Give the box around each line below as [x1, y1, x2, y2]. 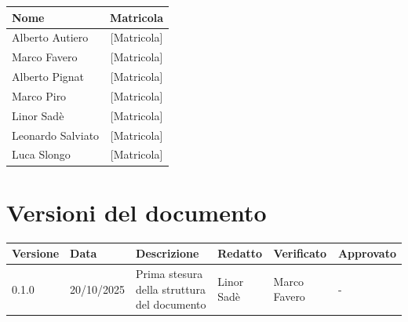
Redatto [217, 245, 263, 262]
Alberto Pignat [12, 68, 85, 85]
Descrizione [136, 245, 199, 262]
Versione [12, 245, 60, 262]
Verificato [273, 245, 327, 262]
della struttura [136, 280, 206, 297]
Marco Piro [12, 87, 67, 104]
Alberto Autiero [12, 29, 89, 46]
